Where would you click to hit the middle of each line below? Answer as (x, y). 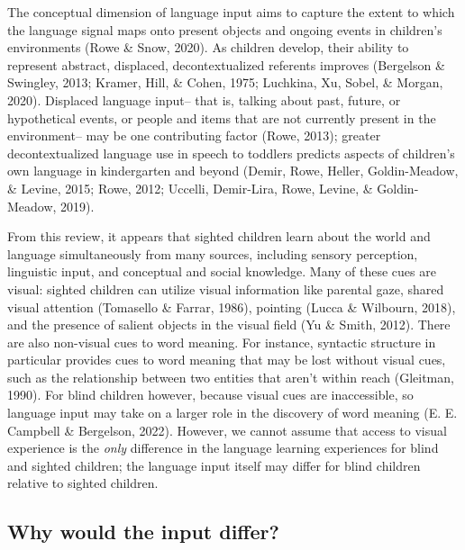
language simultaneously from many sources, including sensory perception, (213, 253)
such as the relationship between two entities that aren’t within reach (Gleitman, (231, 377)
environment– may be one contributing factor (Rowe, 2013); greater (194, 135)
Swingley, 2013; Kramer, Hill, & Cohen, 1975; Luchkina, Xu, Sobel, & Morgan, (225, 82)
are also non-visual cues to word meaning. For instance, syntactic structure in (222, 342)
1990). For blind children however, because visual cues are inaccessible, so (210, 395)
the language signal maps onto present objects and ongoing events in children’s (225, 29)
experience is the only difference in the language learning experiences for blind (223, 448)
